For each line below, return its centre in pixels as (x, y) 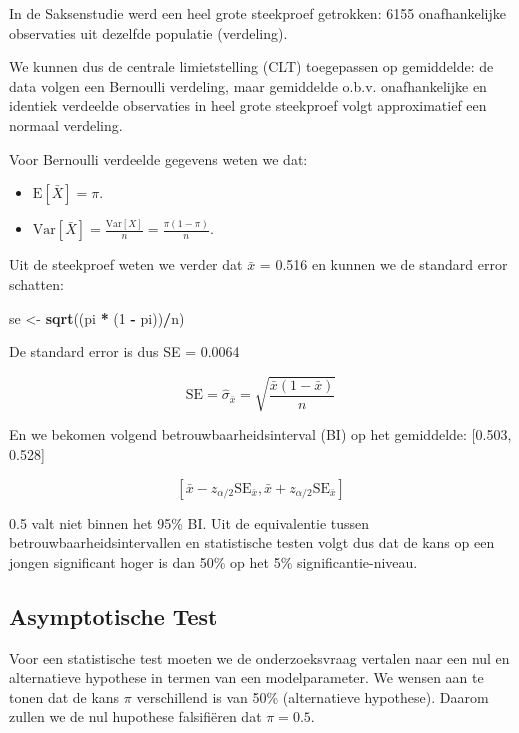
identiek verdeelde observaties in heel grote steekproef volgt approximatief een (248, 105)
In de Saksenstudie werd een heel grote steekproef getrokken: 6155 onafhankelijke (257, 13)
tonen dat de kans (64, 696)
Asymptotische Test (113, 615)
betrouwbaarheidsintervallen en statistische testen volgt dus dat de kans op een (252, 542)
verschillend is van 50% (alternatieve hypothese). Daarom (312, 696)
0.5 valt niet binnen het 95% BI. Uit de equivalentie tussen (189, 522)
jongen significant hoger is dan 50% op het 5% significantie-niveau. (213, 561)
